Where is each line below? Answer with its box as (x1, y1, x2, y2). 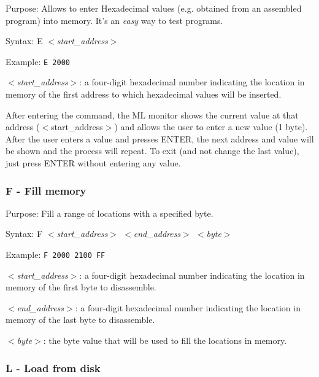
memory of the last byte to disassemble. (6, 313, 155, 326)
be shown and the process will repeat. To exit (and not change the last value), (6, 144, 299, 157)
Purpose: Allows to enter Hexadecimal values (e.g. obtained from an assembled (6, 2, 302, 14)
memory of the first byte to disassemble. (6, 281, 156, 293)
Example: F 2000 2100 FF (6, 248, 106, 260)
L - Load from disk (6, 360, 101, 375)
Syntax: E (6, 34, 43, 47)
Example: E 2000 (6, 55, 70, 68)
